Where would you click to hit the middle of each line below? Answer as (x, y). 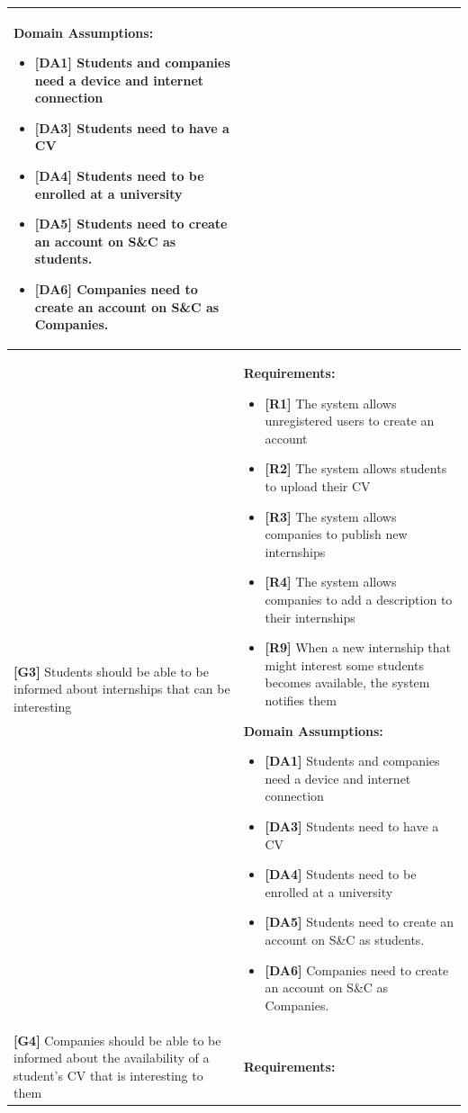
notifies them (301, 700)
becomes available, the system (347, 682)
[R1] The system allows (331, 403)
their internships (310, 617)
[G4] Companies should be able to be (117, 1040)
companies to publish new (336, 534)
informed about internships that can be (122, 689)
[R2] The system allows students (356, 468)
